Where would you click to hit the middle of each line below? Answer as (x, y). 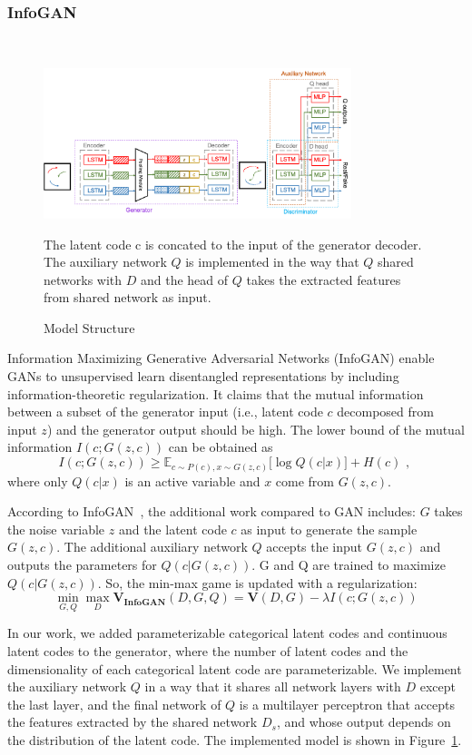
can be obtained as (221, 447)
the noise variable (56, 529)
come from (305, 480)
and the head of (184, 279)
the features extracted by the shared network (133, 722)
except (438, 686)
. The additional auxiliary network (152, 547)
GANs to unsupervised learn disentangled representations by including (203, 376)
